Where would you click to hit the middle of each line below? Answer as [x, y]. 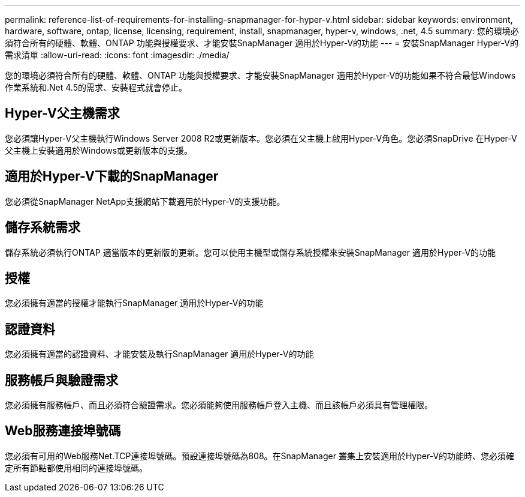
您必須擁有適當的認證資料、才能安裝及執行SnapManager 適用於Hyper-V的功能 [159, 354]
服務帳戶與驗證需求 [61, 380]
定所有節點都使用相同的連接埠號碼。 [76, 468]
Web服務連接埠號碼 [63, 431]
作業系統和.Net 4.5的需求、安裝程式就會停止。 [96, 87]
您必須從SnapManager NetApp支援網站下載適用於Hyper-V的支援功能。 [145, 201]
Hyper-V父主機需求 [62, 113]
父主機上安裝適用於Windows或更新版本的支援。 [99, 150]
